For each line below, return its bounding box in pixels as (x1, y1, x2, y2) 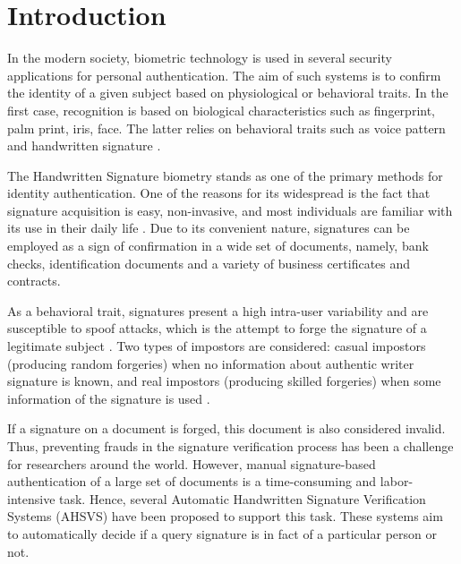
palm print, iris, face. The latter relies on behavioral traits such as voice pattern (7, 118, 446, 137)
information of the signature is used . (7, 389, 210, 407)
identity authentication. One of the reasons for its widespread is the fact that (7, 184, 431, 202)
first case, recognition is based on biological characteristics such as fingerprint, (7, 100, 436, 119)
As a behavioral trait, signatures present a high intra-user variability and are (7, 301, 429, 320)
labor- (380, 472, 414, 491)
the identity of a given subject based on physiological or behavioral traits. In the (7, 83, 448, 102)
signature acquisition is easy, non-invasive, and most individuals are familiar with (7, 201, 453, 219)
